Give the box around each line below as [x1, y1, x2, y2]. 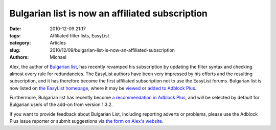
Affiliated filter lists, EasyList [50, 32, 109, 38]
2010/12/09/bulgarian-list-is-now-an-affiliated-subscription [50, 47, 175, 53]
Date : [9, 26, 21, 32]
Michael [50, 54, 66, 60]
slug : [9, 47, 20, 53]
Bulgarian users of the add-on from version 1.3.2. [9, 101, 113, 107]
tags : [9, 32, 21, 38]
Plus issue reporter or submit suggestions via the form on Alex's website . [9, 118, 164, 124]
